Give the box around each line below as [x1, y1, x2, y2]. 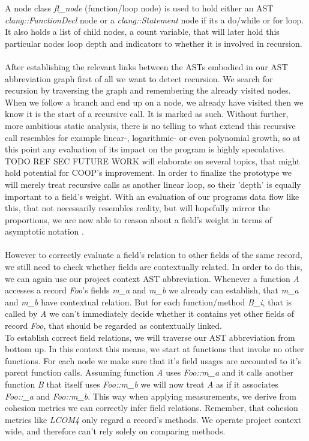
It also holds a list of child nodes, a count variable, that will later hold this [5, 25, 280, 38]
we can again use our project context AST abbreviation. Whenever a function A [5, 272, 299, 284]
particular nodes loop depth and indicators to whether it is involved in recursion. [5, 37, 302, 49]
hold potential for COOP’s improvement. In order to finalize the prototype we [5, 166, 292, 179]
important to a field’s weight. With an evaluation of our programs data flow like [5, 190, 299, 202]
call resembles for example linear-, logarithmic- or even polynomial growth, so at [5, 131, 301, 143]
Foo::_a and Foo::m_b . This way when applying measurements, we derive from [5, 389, 296, 402]
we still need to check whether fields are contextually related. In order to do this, [5, 260, 302, 273]
